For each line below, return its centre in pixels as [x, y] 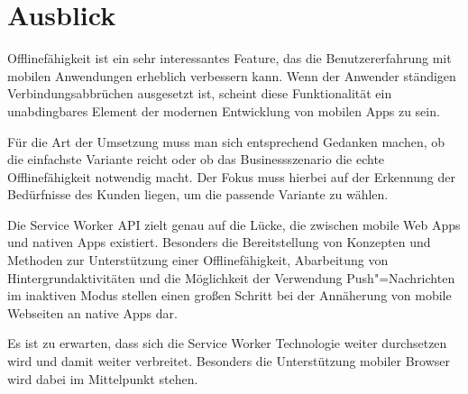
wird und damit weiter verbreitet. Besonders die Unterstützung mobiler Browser [229, 361]
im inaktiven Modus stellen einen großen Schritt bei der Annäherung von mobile [229, 295]
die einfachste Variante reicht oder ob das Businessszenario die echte [196, 159]
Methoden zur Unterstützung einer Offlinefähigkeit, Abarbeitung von [198, 260]
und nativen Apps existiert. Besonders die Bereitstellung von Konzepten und [219, 242]
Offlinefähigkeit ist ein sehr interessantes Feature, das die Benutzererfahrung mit [229, 58]
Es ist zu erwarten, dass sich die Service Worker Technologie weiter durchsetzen [227, 343]
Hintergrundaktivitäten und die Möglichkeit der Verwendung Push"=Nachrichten [231, 277]
